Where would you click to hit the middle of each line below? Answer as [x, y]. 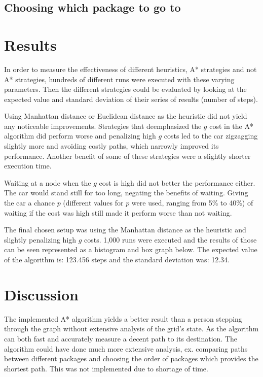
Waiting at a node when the [48, 182]
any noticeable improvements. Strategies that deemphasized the [103, 126]
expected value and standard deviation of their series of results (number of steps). [131, 99]
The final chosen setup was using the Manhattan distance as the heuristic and [125, 230]
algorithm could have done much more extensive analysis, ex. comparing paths [126, 348]
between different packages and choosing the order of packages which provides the [131, 358]
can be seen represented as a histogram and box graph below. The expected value [131, 249]
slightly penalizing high [40, 239]
